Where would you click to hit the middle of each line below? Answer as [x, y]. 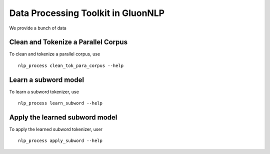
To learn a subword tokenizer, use [44, 91]
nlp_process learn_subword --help [60, 103]
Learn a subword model [47, 80]
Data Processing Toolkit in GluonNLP [87, 13]
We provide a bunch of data [38, 28]
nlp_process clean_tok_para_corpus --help [71, 65]
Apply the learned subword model [63, 117]
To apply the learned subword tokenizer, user [56, 129]
